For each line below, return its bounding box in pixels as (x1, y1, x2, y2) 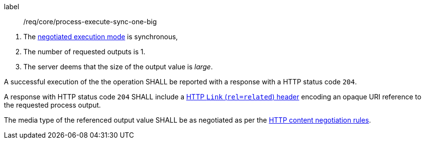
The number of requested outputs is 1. (23, 48, 145, 56)
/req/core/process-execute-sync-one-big (23, 17, 157, 26)
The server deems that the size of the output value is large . (23, 63, 213, 71)
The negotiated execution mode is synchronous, (23, 32, 178, 41)
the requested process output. (4, 101, 101, 109)
